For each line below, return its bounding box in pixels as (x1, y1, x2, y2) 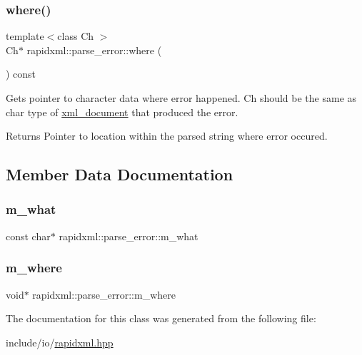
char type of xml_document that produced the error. (6, 104, 238, 119)
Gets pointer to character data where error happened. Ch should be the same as (6, 91, 357, 105)
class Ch (57, 29, 94, 43)
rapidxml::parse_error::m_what (59, 228, 198, 243)
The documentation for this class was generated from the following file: (6, 311, 316, 326)
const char (6, 228, 51, 243)
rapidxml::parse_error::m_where (32, 287, 176, 302)
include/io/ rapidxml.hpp (6, 334, 114, 349)
